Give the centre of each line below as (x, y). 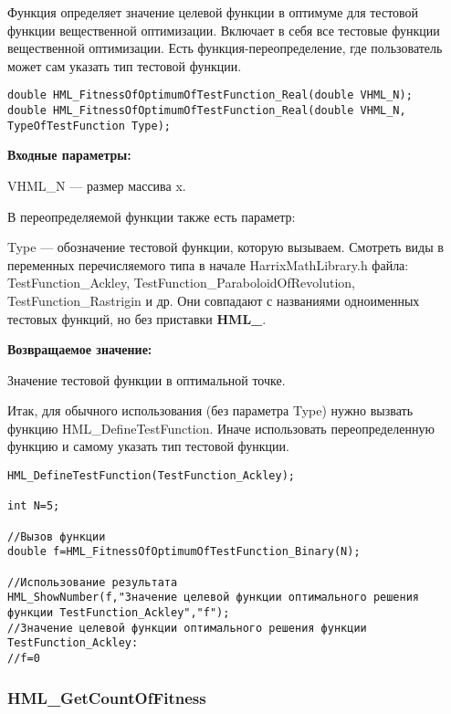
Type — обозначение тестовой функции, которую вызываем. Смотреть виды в (225, 247)
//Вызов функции (57, 536)
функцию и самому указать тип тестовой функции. (148, 446)
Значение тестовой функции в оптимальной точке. (147, 379)
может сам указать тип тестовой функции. (125, 65)
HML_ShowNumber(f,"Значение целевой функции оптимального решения (214, 598)
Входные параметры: (69, 155)
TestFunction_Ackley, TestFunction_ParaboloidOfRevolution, (181, 283)
